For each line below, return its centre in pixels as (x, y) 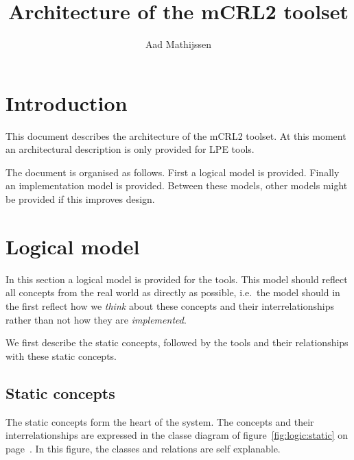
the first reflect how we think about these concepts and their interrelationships (170, 305)
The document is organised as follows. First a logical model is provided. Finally (173, 172)
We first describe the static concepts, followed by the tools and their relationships (177, 342)
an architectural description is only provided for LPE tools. (130, 149)
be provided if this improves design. (80, 199)
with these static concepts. (61, 355)
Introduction (67, 102)
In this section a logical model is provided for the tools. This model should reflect (177, 279)
